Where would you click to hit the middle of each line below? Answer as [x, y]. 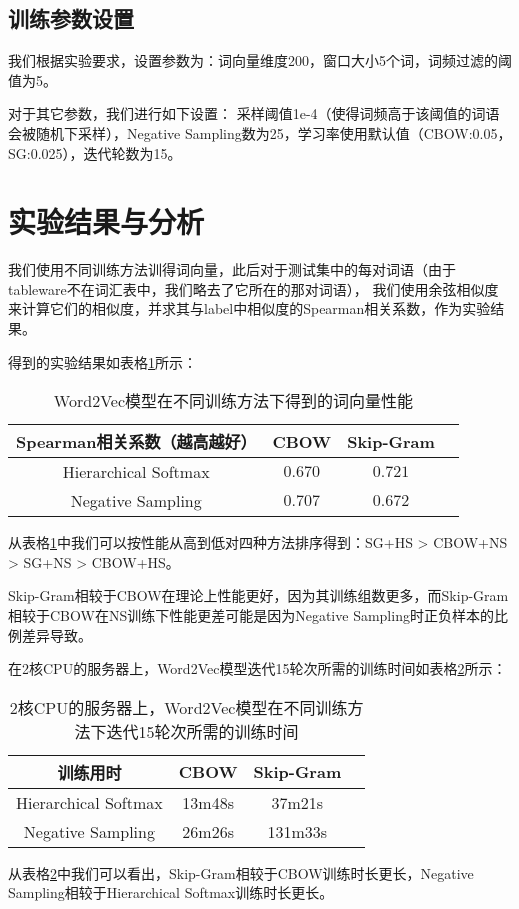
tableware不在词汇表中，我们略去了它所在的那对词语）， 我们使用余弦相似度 [253, 288]
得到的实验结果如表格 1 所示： [102, 361]
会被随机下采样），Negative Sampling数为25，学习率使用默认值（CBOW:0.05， [260, 132]
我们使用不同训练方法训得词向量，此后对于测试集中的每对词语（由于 [232, 269]
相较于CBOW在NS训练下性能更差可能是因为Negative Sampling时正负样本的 [251, 615]
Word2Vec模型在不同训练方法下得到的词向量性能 [233, 401]
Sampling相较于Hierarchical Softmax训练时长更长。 [171, 892]
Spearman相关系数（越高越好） [136, 442]
